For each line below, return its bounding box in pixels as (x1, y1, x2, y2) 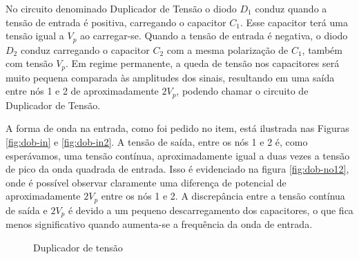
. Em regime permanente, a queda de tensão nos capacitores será (66, 56, 340, 70)
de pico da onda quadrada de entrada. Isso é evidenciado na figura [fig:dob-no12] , (6, 162, 349, 176)
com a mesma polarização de (166, 42, 289, 57)
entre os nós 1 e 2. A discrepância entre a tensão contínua (101, 189, 345, 203)
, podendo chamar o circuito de (176, 84, 309, 98)
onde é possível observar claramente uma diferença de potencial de (6, 175, 287, 189)
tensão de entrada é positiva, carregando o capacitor (6, 15, 226, 29)
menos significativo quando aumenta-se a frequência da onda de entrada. (6, 217, 313, 231)
